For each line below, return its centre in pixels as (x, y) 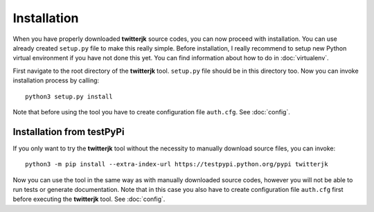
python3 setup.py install (69, 96)
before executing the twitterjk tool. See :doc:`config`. (89, 199)
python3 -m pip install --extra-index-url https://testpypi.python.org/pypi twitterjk (177, 164)
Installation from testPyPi (69, 132)
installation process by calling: (56, 80)
